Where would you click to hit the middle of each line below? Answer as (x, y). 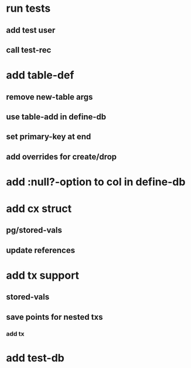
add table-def (40, 75)
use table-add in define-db (56, 117)
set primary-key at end (49, 137)
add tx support (43, 276)
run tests (28, 9)
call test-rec (29, 50)
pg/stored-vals (34, 230)
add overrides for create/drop (62, 156)
